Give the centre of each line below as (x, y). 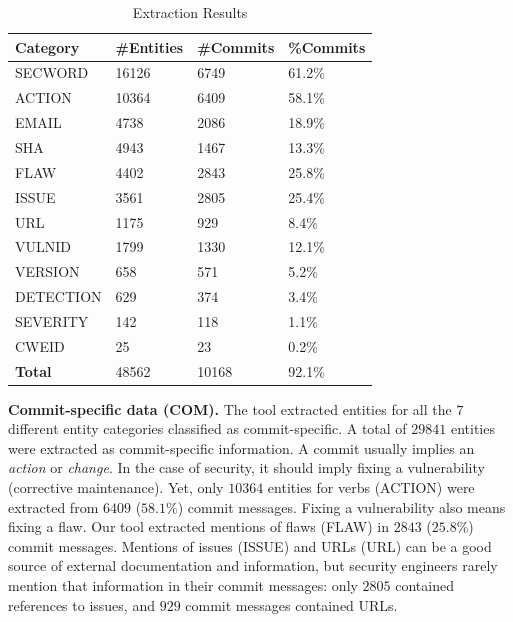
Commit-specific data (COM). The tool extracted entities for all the (230, 408)
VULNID (43, 246)
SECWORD (52, 72)
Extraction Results (190, 12)
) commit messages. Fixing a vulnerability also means (341, 506)
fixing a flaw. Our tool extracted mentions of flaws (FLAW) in (198, 526)
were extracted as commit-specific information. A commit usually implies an (241, 447)
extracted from (53, 506)
